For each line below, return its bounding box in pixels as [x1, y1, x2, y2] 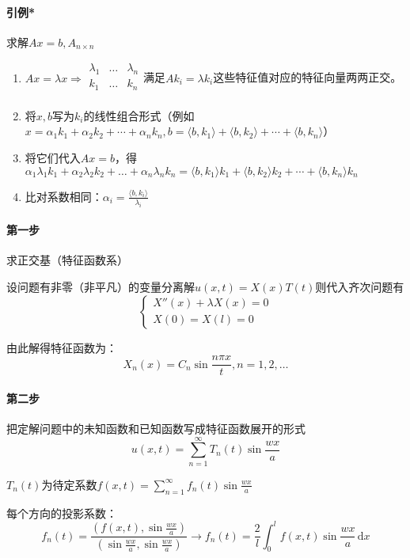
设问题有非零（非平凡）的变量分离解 [6, 279, 195, 294]
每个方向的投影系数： [6, 504, 117, 521]
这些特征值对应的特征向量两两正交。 [213, 69, 402, 85]
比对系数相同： [25, 188, 103, 204]
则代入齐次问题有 [315, 279, 404, 294]
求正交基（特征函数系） [6, 252, 128, 268]
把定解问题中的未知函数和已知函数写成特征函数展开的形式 [6, 420, 306, 437]
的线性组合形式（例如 [83, 107, 195, 123]
